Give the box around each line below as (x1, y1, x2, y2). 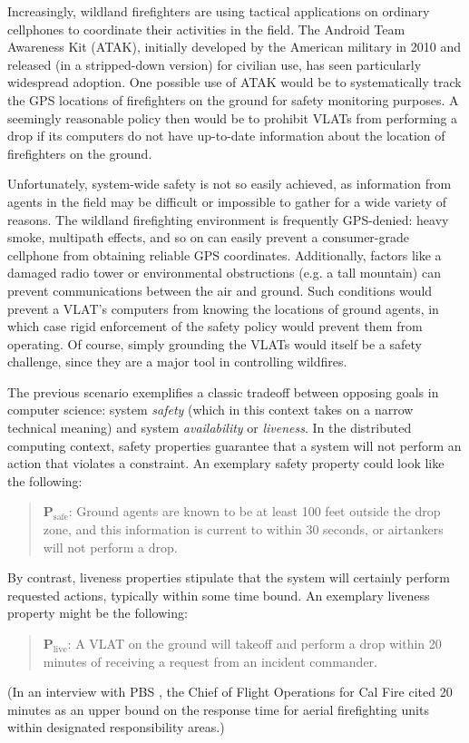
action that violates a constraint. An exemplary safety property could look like (7, 454, 445, 473)
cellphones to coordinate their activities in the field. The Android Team (7, 19, 405, 38)
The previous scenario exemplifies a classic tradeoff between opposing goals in (7, 382, 439, 401)
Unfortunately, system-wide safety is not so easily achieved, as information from (7, 174, 452, 193)
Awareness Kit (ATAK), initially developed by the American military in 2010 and (7, 37, 462, 56)
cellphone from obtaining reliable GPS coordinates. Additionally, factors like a (7, 245, 442, 264)
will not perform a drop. (43, 537, 178, 556)
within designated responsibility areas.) (7, 718, 225, 737)
